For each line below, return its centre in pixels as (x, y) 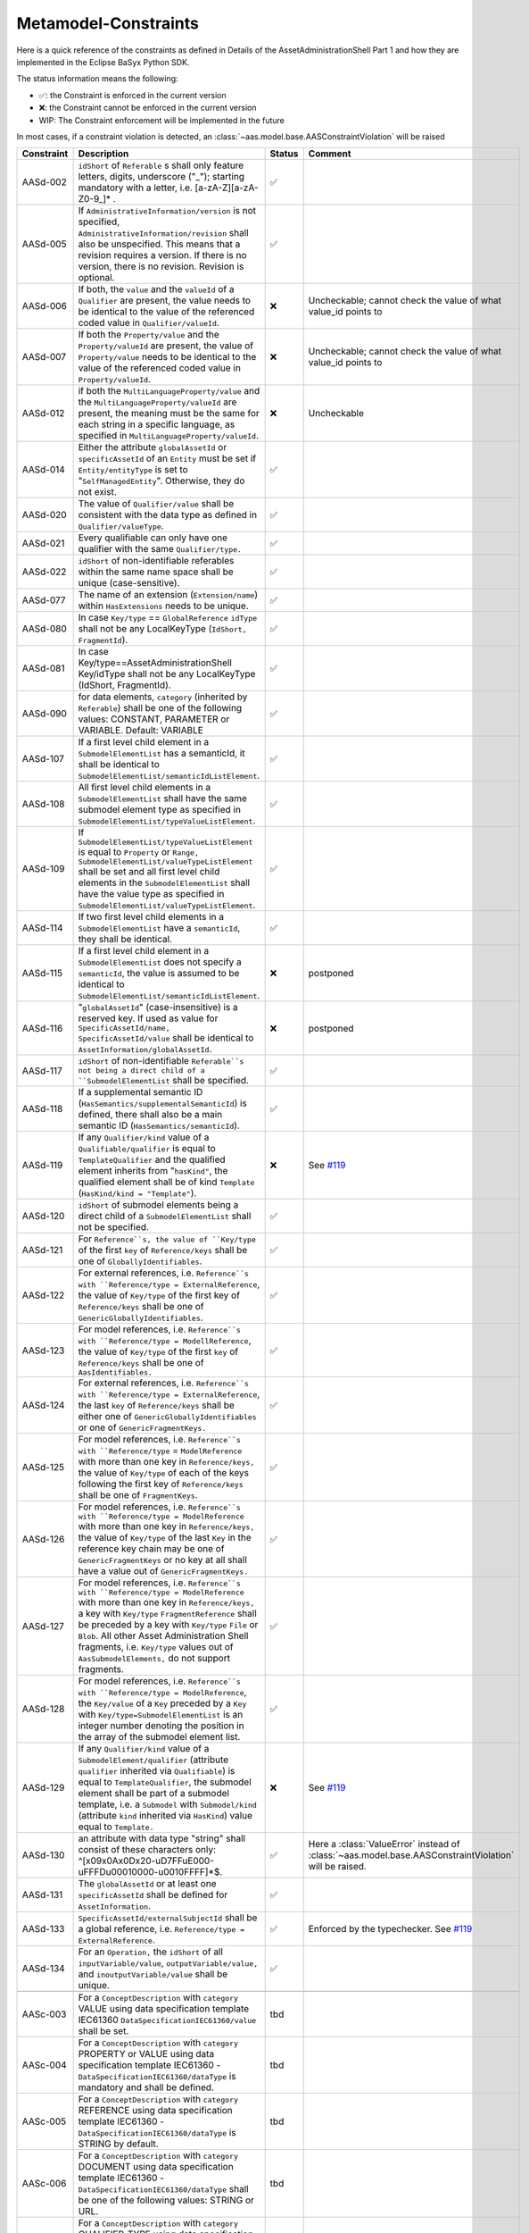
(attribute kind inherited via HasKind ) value (165, 1816)
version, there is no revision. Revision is (161, 266)
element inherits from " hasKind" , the (153, 1171)
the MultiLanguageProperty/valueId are (157, 402)
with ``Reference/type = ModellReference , (165, 1341)
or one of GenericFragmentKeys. (142, 1427)
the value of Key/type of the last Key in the (165, 1538)
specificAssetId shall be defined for (153, 1895)
